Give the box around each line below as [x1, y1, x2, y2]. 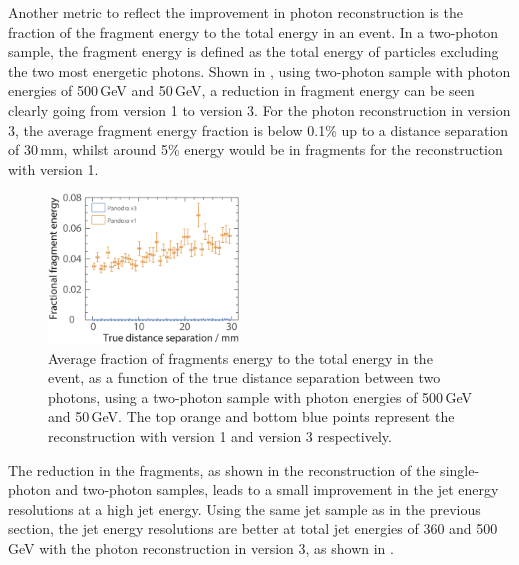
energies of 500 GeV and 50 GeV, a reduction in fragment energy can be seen [8, 80, 475, 101]
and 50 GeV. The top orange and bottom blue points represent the [48, 406, 455, 427]
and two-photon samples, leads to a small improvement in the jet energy [55, 479, 499, 500]
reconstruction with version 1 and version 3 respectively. [48, 426, 392, 447]
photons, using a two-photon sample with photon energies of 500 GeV [48, 386, 472, 407]
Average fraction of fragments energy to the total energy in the [48, 347, 433, 368]
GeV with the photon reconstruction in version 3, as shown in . [8, 538, 394, 559]
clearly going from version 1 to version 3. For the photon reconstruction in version [8, 99, 511, 120]
